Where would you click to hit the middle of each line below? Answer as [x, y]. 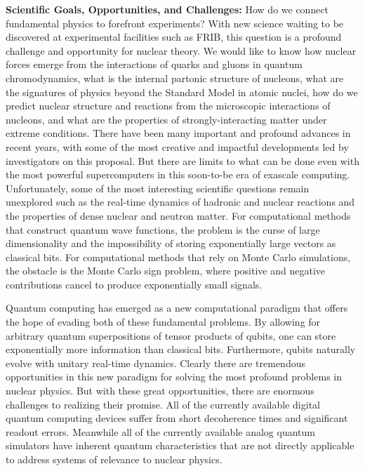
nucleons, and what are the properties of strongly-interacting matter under [166, 119]
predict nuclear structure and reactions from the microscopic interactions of [168, 106]
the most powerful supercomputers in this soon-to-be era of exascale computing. [178, 174]
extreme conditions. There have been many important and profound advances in [178, 133]
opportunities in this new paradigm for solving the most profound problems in [174, 377]
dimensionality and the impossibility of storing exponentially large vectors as [171, 243]
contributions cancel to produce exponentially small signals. [134, 284]
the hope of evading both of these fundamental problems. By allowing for [163, 322]
